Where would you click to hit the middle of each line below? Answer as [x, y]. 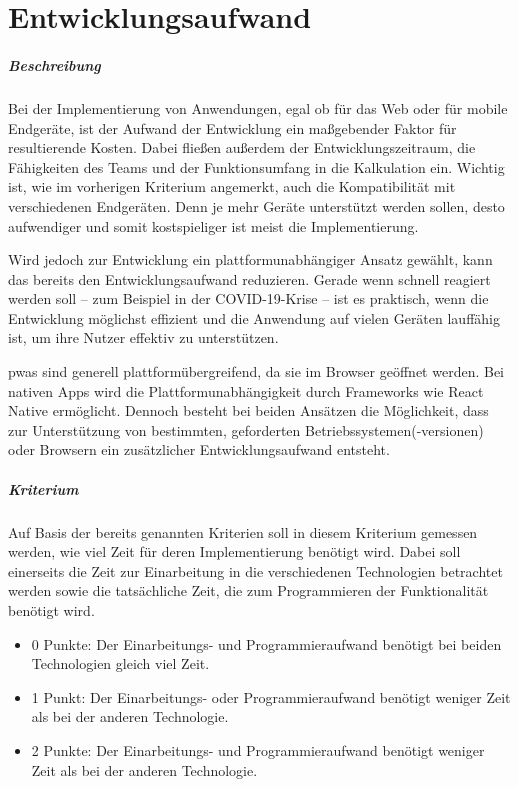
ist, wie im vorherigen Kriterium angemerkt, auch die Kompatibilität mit [232, 186]
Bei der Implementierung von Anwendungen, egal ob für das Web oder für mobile [258, 107]
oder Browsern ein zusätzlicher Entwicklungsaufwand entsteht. [199, 449]
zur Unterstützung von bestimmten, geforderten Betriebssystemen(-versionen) [246, 429]
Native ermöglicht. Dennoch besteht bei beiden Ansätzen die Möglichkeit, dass [248, 410]
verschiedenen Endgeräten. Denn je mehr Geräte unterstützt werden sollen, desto [256, 205]
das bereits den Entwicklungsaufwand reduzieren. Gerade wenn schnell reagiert [249, 278]
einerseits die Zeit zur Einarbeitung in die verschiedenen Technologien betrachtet [255, 570]
